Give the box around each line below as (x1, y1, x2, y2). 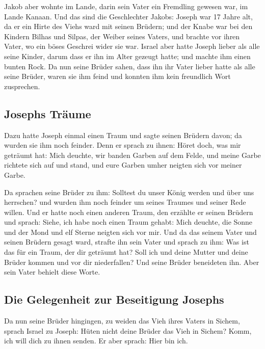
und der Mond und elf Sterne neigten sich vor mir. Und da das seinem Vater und (4, 226, 257, 237)
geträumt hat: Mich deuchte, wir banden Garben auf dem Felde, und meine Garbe (4, 149, 261, 160)
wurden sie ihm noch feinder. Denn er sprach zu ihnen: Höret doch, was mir (4, 140, 241, 150)
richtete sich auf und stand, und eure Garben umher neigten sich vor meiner (4, 159, 242, 170)
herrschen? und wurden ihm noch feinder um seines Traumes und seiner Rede (4, 197, 246, 207)
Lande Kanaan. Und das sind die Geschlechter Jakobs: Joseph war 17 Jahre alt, (4, 11, 253, 21)
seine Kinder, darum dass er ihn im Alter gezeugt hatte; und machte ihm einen (4, 50, 251, 61)
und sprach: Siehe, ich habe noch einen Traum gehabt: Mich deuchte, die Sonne (4, 217, 253, 227)
